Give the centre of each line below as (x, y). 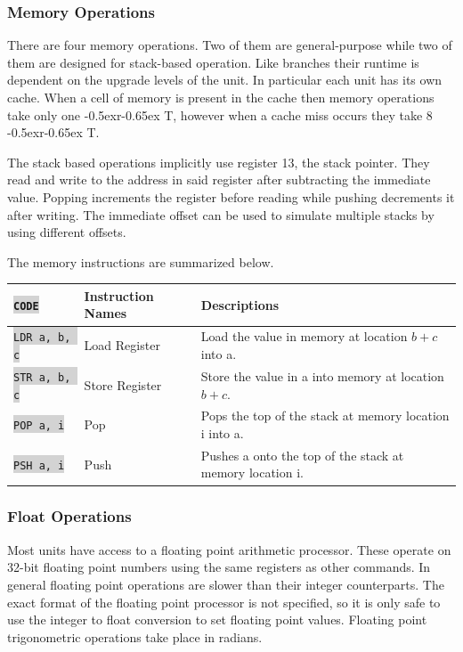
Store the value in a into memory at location (322, 375)
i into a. (222, 433)
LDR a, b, (42, 338)
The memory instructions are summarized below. (141, 261)
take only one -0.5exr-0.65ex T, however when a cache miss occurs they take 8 (220, 114)
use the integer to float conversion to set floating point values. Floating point (217, 619)
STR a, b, (42, 377)
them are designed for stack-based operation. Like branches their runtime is (213, 62)
